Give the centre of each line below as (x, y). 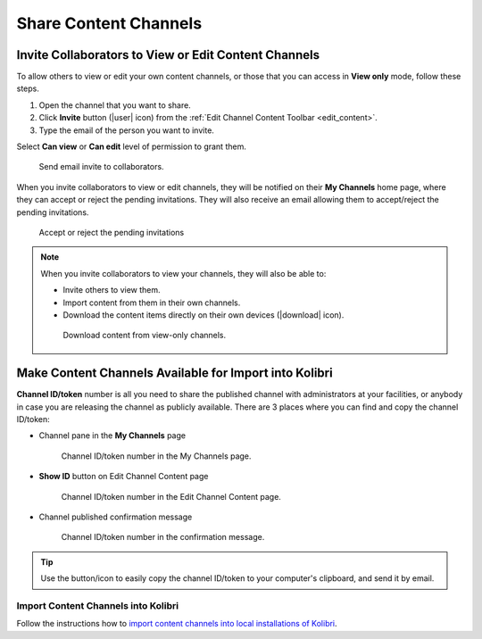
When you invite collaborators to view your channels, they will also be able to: (183, 273)
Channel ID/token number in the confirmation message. (163, 537)
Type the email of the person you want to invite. (126, 130)
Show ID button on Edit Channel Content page (124, 477)
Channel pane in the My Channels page (112, 436)
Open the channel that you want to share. (115, 105)
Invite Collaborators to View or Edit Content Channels (168, 55)
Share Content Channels (109, 23)
